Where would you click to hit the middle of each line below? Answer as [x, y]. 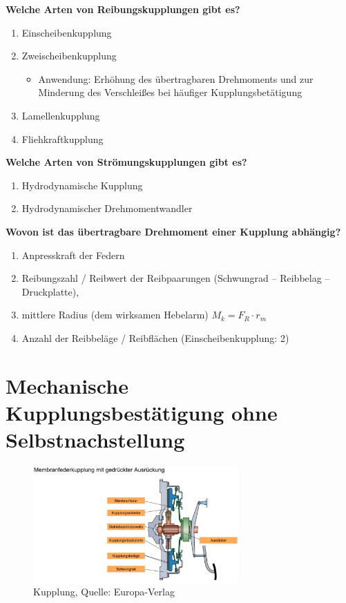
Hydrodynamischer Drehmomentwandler [107, 208]
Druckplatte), [50, 291]
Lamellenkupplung [61, 115]
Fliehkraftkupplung [63, 138]
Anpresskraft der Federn [73, 255]
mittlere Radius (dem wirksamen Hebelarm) [115, 315]
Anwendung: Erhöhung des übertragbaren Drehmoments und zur [176, 78]
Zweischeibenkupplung [69, 56]
